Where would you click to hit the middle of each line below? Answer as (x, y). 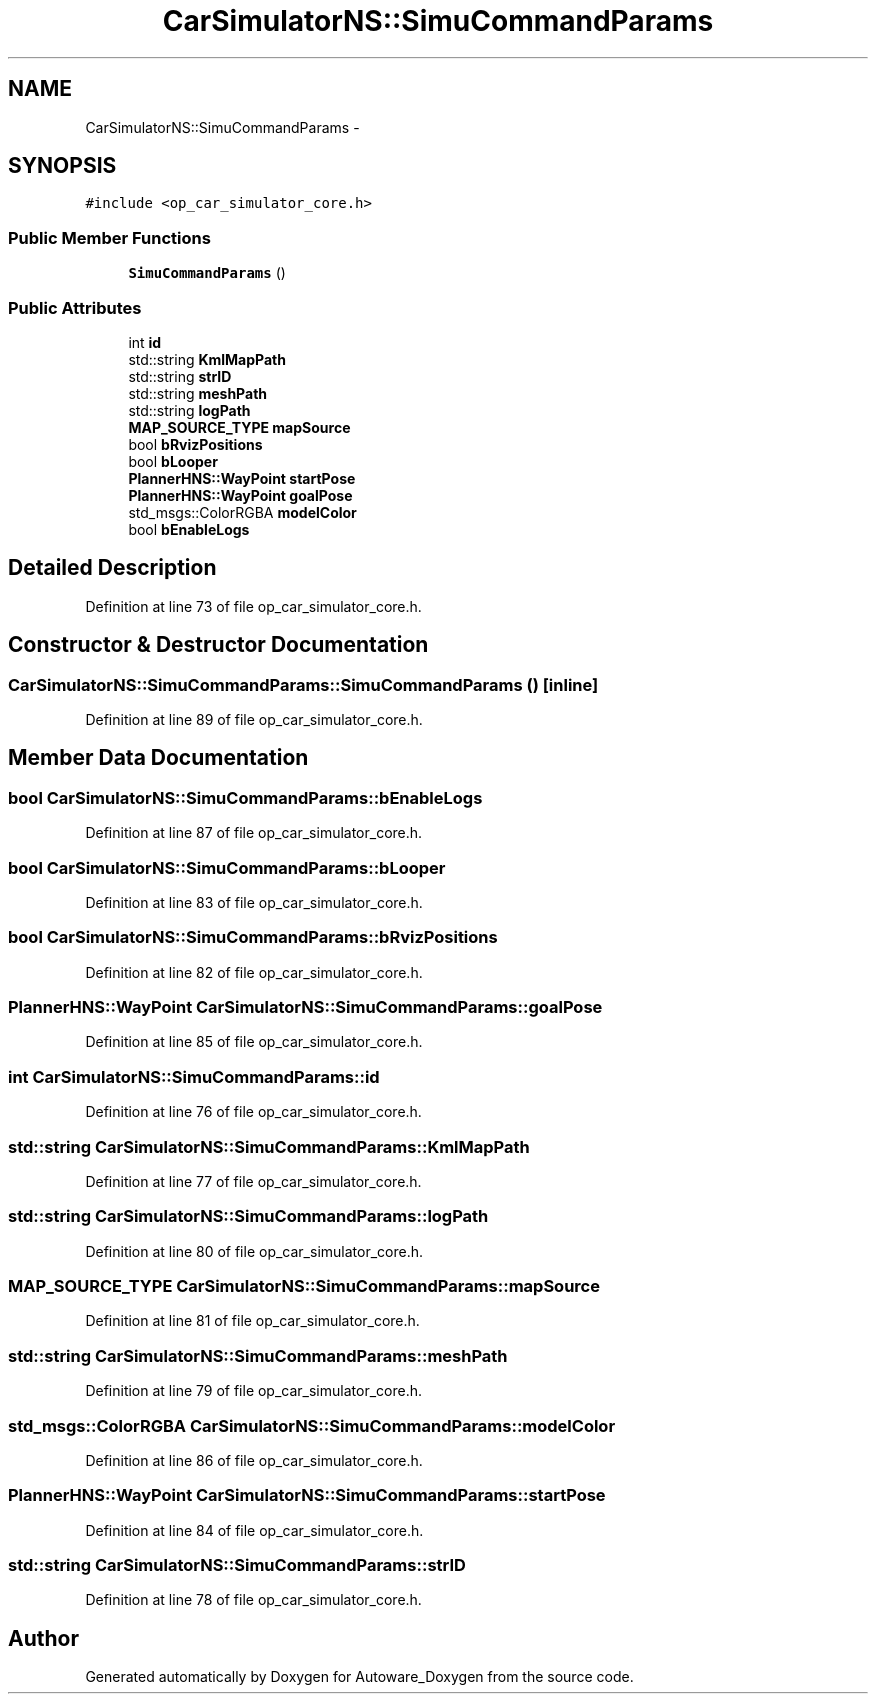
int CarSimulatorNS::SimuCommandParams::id (194, 1076)
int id (145, 342)
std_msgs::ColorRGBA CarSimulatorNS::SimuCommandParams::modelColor (312, 1425)
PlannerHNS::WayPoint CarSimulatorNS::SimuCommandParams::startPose (307, 1495)
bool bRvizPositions (195, 444)
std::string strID (180, 376)
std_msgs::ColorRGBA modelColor (242, 512)
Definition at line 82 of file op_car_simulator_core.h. (254, 972)
